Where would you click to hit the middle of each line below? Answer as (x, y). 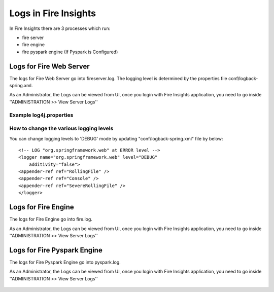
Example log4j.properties (41, 115)
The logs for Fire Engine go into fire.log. (51, 219)
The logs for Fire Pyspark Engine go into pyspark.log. (65, 262)
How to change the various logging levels (61, 128)
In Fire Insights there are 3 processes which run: (60, 28)
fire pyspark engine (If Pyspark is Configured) (70, 52)
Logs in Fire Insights (53, 13)
